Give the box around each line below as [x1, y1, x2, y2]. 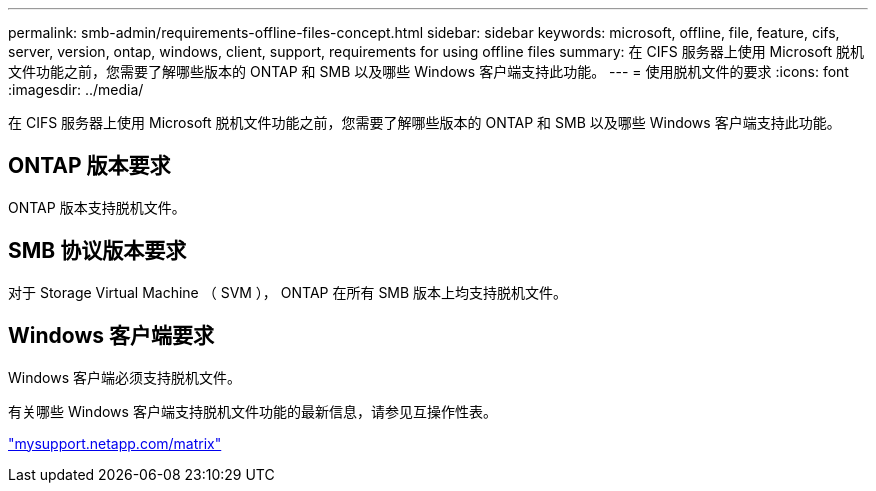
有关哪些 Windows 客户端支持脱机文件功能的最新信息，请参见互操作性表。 [8, 402, 497, 420]
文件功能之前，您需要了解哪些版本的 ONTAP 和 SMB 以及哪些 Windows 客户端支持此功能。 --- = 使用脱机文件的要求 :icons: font [8, 63, 849, 80]
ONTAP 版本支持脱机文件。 [8, 198, 186, 216]
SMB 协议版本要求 [8, 238, 187, 264]
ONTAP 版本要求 [8, 153, 171, 179]
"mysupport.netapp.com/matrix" [8, 434, 222, 452]
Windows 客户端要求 [8, 323, 214, 349]
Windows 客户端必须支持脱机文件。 [8, 368, 241, 386]
